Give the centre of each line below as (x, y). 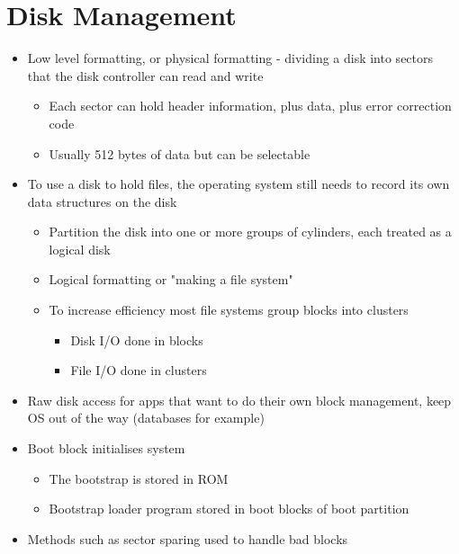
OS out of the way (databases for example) (146, 418)
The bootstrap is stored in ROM (139, 478)
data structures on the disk (102, 201)
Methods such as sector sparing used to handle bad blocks (188, 538)
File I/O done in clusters (139, 370)
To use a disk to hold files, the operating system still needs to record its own (238, 184)
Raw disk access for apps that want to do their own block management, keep (239, 400)
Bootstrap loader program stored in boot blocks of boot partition (229, 509)
